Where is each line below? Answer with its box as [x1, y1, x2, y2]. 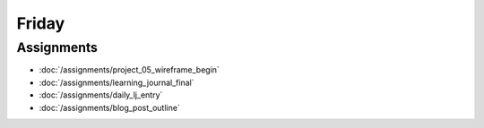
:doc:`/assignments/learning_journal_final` [39, 77, 194, 88]
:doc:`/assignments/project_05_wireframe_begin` [39, 64, 220, 75]
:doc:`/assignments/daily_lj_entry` [39, 90, 163, 100]
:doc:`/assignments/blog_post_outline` [39, 102, 181, 113]
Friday [16, 13, 65, 33]
